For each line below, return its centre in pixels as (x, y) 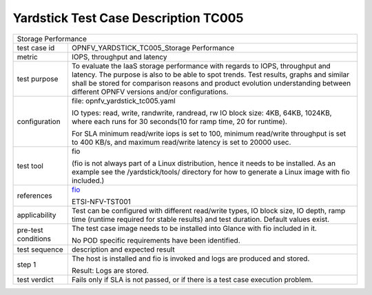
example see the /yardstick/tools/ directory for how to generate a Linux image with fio (211, 172)
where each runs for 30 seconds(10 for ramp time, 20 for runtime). (179, 121)
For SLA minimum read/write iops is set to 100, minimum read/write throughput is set (209, 133)
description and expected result (123, 250)
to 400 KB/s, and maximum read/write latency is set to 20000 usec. (181, 142)
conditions (34, 238)
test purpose (38, 79)
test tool (30, 165)
